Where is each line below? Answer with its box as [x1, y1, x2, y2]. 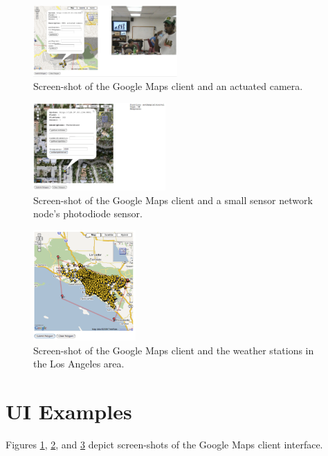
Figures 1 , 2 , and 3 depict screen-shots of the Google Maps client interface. [6, 437, 323, 451]
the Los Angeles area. [33, 356, 125, 371]
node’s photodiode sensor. [33, 206, 143, 221]
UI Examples [6, 397, 132, 426]
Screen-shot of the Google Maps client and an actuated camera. [33, 79, 303, 93]
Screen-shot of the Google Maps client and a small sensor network [33, 192, 313, 207]
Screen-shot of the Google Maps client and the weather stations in [33, 343, 314, 357]
